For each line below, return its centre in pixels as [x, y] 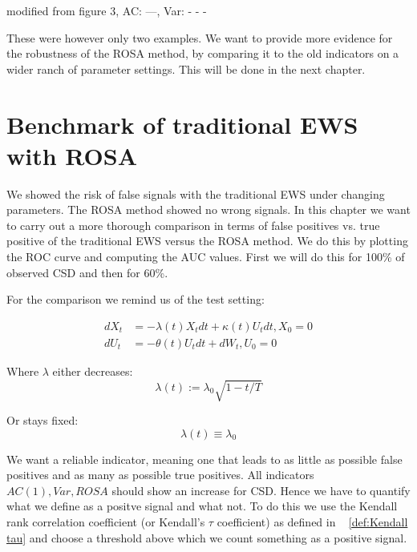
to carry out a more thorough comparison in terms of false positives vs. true [193, 225]
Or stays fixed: [43, 420]
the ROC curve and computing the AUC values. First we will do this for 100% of [206, 257]
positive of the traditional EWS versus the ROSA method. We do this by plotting [207, 241]
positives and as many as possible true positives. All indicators [160, 475]
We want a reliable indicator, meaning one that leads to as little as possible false [204, 459]
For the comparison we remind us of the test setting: [136, 299]
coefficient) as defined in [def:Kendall [312, 522]
